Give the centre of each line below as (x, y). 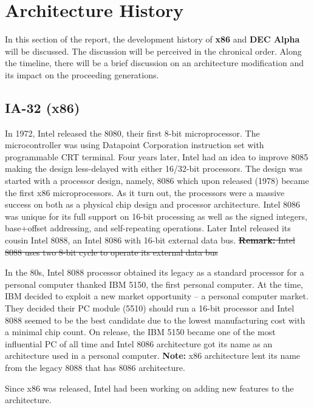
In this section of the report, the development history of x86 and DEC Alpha (152, 39)
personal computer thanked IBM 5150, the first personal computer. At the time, (154, 284)
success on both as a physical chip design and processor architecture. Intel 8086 (153, 204)
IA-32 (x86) (43, 107)
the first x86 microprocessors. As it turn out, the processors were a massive (145, 192)
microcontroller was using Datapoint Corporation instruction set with (135, 145)
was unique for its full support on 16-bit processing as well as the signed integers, (156, 216)
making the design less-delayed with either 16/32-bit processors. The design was (154, 168)
